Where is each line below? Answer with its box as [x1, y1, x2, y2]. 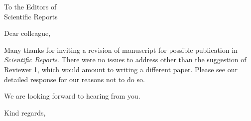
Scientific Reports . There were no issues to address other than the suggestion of [4, 54, 247, 65]
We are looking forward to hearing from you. [4, 91, 140, 101]
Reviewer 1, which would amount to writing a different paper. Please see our [4, 64, 238, 74]
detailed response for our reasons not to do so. [4, 74, 145, 84]
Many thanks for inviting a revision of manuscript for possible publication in [4, 44, 238, 55]
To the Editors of [4, 1, 57, 11]
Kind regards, [4, 107, 46, 118]
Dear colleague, [4, 28, 51, 38]
